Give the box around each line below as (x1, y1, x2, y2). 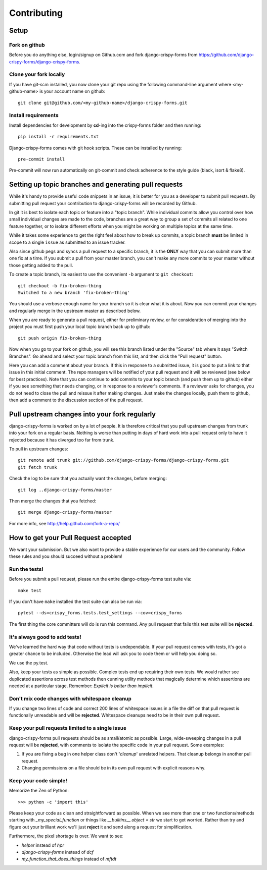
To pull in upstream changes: (9, 446, 69, 452)
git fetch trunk (18, 464, 57, 470)
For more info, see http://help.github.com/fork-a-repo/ (9, 520, 120, 526)
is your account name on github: (39, 88, 106, 94)
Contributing (9, 7, 63, 18)
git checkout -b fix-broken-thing (18, 283, 101, 288)
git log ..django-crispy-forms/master (18, 487, 112, 492)
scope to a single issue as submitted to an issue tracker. (9, 239, 126, 245)
